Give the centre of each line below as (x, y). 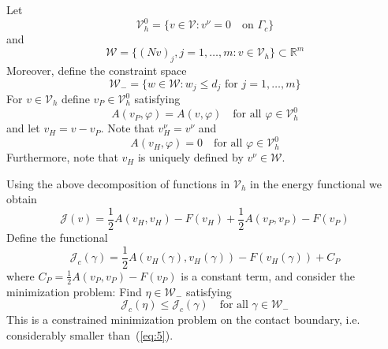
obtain (22, 199)
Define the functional (57, 238)
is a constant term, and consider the (268, 275)
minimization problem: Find (74, 291)
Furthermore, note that (62, 157)
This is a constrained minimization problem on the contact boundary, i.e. (183, 319)
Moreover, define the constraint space (97, 70)
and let (23, 128)
